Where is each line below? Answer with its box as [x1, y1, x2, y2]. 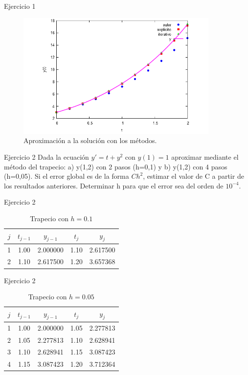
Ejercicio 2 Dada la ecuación [4, 151, 89, 162]
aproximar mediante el [171, 151, 239, 162]
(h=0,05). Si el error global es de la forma [4, 171, 129, 181]
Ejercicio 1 [4, 1, 36, 11]
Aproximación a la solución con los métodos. [23, 135, 157, 146]
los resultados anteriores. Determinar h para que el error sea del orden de [4, 180, 224, 190]
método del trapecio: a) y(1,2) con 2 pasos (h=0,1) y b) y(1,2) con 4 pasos [4, 161, 227, 171]
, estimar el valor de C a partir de [143, 171, 244, 181]
